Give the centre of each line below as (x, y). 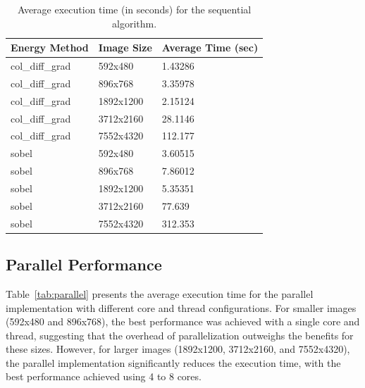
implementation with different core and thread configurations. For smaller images (181, 307)
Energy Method (50, 48)
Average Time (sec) (210, 48)
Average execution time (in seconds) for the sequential (134, 9)
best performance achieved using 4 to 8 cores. (104, 376)
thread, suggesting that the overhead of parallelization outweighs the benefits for (180, 335)
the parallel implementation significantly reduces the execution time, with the (173, 362)
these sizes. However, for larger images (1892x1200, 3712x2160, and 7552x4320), (178, 349)
